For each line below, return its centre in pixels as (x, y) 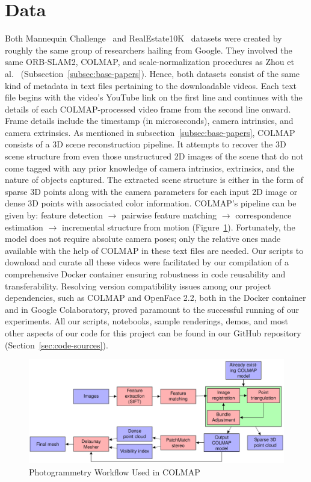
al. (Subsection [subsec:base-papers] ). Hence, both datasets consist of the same (152, 73)
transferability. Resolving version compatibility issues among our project (138, 286)
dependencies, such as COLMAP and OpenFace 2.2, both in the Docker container (155, 298)
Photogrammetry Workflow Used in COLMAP (115, 471)
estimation (24, 227)
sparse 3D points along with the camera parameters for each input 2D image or (151, 191)
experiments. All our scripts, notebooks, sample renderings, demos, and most (146, 321)
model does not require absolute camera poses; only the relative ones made (143, 239)
